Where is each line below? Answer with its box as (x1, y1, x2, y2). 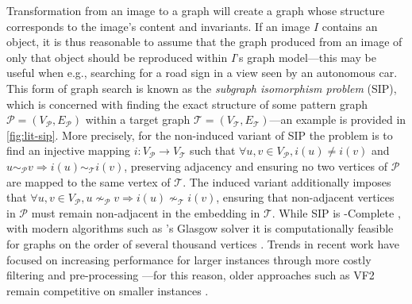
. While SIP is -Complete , (271, 204, 401, 221)
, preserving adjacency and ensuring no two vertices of (124, 157, 388, 174)
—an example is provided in (269, 111, 406, 128)
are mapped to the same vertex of (6, 173, 171, 190)
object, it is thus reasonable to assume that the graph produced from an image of (6, 33, 402, 50)
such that (190, 142, 236, 159)
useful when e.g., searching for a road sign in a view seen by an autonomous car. (6, 64, 398, 81)
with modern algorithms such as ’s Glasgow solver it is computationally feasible (6, 220, 394, 237)
